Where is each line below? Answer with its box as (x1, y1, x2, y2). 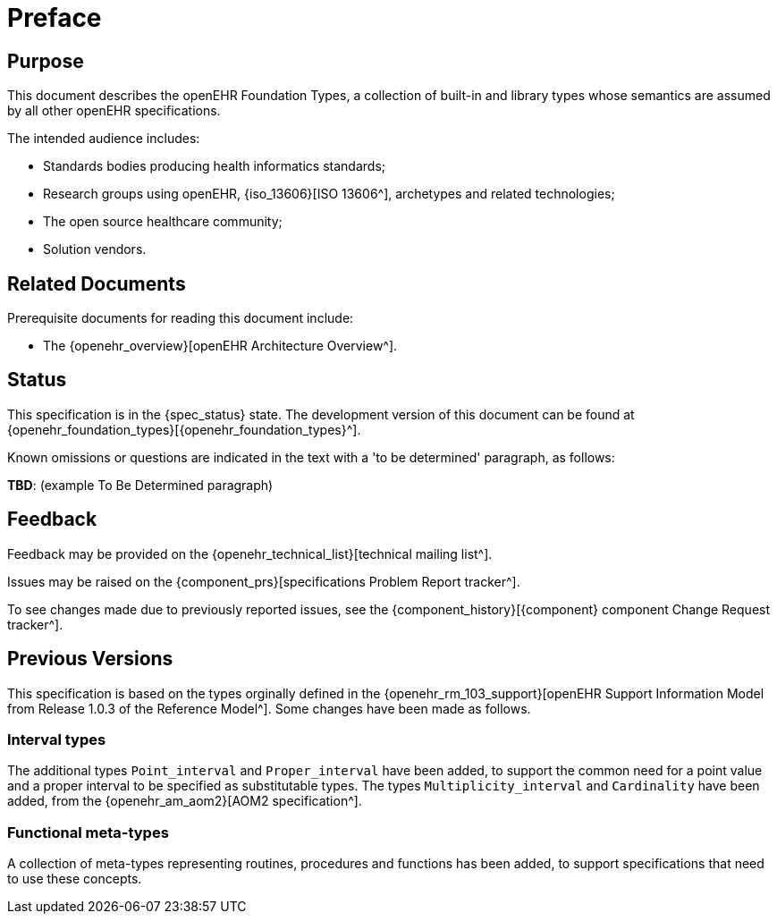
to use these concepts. (7, 871, 142, 887)
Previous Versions (7, 647, 173, 671)
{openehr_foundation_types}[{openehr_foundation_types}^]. (7, 421, 361, 437)
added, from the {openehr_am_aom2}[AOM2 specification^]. (7, 793, 362, 809)
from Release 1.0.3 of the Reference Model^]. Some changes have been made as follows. (7, 700, 531, 716)
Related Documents (7, 272, 186, 295)
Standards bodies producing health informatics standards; (43, 158, 385, 174)
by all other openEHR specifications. (7, 103, 221, 119)
